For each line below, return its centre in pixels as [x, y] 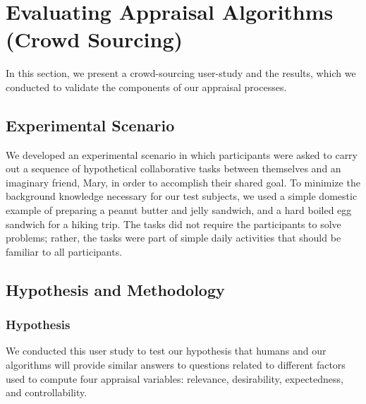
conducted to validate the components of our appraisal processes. [146, 87]
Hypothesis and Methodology [115, 289]
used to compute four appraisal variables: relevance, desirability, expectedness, [175, 378]
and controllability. [47, 392]
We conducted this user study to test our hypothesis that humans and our [166, 351]
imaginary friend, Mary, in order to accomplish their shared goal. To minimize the [183, 182]
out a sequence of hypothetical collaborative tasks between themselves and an [173, 168]
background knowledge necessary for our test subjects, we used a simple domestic [182, 196]
